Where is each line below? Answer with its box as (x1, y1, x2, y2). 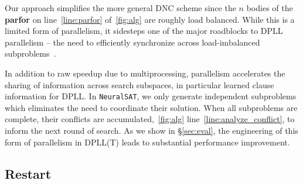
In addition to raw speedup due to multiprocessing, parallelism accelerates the (5, 67, 285, 79)
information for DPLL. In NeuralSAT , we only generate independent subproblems (5, 90, 297, 102)
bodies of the (246, 2, 293, 13)
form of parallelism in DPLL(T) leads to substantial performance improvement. (5, 136, 290, 148)
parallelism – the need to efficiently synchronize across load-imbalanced (5, 36, 260, 48)
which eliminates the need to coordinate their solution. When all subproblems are (5, 101, 298, 113)
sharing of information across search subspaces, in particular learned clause (5, 78, 274, 91)
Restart (5, 164, 52, 182)
